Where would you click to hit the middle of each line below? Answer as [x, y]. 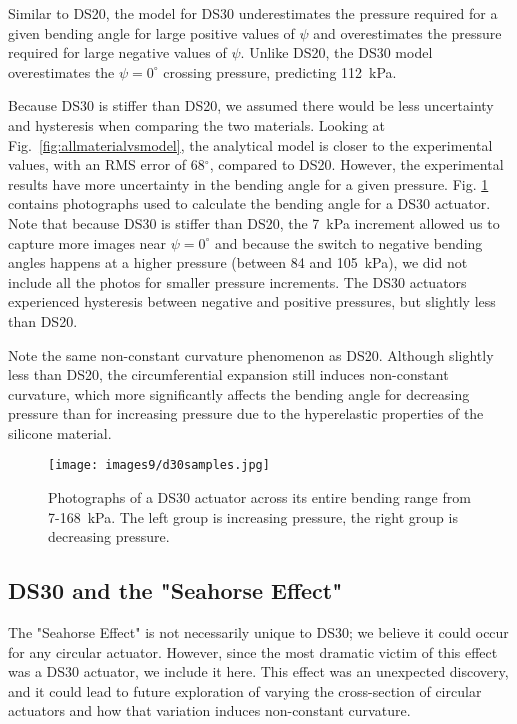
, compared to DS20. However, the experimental [356, 164]
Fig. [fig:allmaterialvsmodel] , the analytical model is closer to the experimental [250, 144]
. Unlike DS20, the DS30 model [336, 52]
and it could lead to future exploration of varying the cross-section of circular [245, 690]
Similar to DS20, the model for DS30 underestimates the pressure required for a [253, 13]
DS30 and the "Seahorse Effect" [175, 590]
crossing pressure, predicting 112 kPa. [280, 71]
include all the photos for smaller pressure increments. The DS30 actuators [237, 281]
